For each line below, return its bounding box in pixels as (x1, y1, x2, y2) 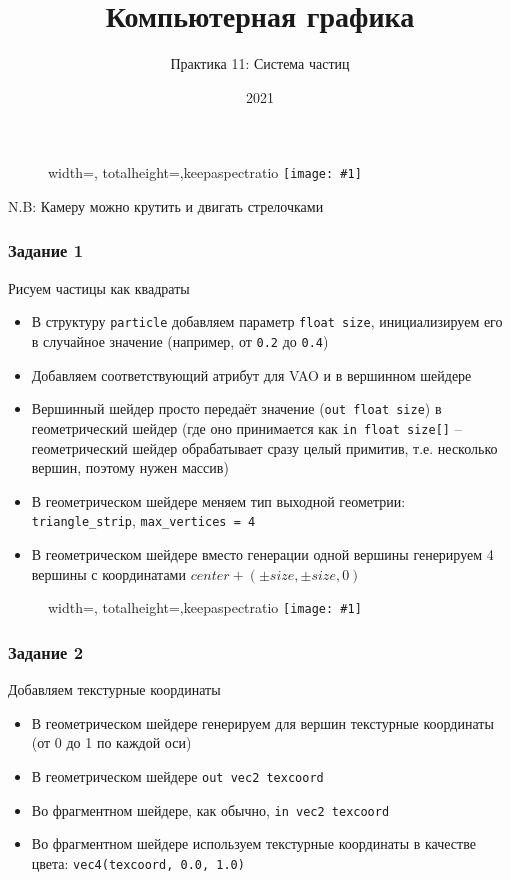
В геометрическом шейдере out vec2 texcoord (31, 765, 324, 786)
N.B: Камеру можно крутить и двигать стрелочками (8, 195, 324, 216)
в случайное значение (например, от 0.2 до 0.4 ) (31, 331, 329, 352)
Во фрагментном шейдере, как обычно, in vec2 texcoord (31, 799, 390, 820)
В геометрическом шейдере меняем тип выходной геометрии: (31, 490, 406, 511)
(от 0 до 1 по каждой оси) (31, 732, 192, 753)
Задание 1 (8, 238, 84, 263)
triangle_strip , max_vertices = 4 (31, 510, 256, 531)
